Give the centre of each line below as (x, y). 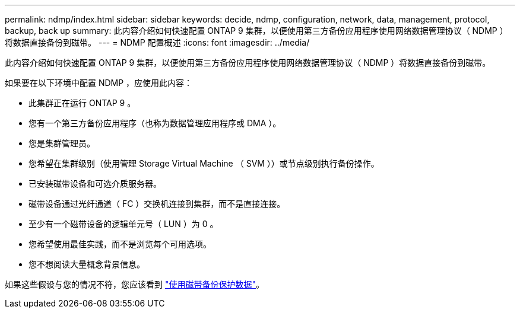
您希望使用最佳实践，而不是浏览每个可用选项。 (120, 244)
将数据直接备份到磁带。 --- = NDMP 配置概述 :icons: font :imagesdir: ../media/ (157, 42)
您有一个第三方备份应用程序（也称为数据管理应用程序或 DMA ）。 (155, 123)
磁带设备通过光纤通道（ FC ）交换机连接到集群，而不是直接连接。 (157, 204)
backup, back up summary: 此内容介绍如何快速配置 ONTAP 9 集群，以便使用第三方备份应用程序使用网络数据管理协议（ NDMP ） (256, 31)
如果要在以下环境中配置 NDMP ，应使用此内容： (99, 83)
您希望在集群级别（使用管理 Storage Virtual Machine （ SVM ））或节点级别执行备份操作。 (204, 163)
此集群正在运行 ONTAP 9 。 (82, 103)
